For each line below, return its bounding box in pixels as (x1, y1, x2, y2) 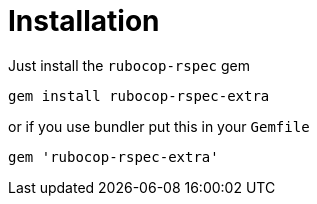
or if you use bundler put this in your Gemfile (8, 117, 310, 135)
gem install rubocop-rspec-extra (8, 87, 270, 104)
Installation (8, 4, 160, 38)
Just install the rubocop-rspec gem (8, 56, 250, 74)
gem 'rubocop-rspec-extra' (8, 148, 219, 165)
